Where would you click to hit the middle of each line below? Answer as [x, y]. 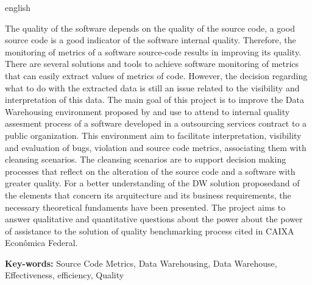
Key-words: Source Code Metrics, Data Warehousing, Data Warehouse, [141, 263]
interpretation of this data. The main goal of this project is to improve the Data [154, 100]
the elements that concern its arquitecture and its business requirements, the [148, 195]
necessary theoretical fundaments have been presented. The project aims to [145, 207]
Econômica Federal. [41, 243]
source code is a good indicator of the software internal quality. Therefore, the [151, 40]
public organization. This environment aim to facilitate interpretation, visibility [153, 135]
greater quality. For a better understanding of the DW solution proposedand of [152, 183]
